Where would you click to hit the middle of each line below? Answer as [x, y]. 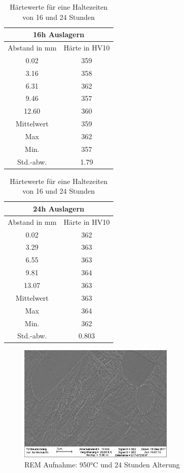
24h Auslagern [59, 208]
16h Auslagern [59, 34]
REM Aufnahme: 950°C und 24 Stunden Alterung [102, 464]
